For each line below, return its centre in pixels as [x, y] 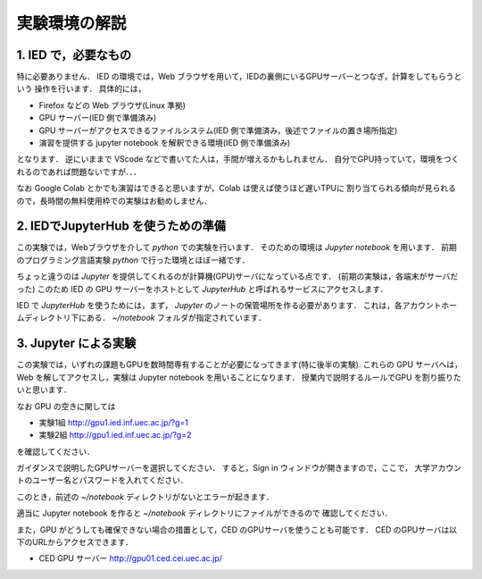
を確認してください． [56, 451]
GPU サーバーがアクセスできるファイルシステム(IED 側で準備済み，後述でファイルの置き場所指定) [218, 130]
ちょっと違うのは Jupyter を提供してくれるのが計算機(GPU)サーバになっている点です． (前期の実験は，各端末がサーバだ [237, 276]
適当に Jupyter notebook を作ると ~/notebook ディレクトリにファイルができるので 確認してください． [204, 513]
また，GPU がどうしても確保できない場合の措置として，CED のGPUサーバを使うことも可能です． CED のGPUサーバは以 [237, 529]
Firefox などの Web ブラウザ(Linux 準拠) [112, 105]
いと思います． [44, 390]
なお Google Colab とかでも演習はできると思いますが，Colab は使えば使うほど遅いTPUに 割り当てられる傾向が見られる [237, 189]
